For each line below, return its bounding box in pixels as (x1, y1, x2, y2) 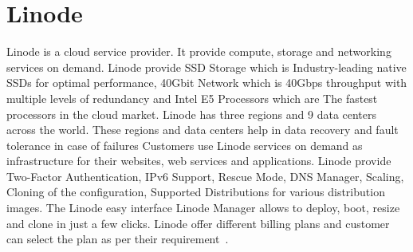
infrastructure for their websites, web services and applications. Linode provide (6, 152, 391, 169)
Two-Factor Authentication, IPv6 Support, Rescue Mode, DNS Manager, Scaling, (6, 167, 404, 184)
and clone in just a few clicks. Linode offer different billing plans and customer (6, 215, 390, 231)
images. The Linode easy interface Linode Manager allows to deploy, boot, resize (6, 199, 400, 216)
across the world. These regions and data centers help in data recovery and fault (6, 121, 399, 138)
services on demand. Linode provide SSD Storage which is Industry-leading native (6, 58, 407, 75)
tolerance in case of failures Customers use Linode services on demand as (6, 136, 363, 153)
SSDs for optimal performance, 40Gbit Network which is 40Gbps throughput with (6, 74, 407, 91)
